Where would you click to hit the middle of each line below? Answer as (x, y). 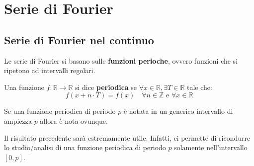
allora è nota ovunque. (74, 121)
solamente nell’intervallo (211, 147)
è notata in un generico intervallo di (178, 111)
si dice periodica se (106, 87)
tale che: (199, 87)
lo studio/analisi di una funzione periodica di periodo (85, 147)
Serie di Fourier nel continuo (79, 40)
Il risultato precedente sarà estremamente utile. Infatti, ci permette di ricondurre (127, 137)
